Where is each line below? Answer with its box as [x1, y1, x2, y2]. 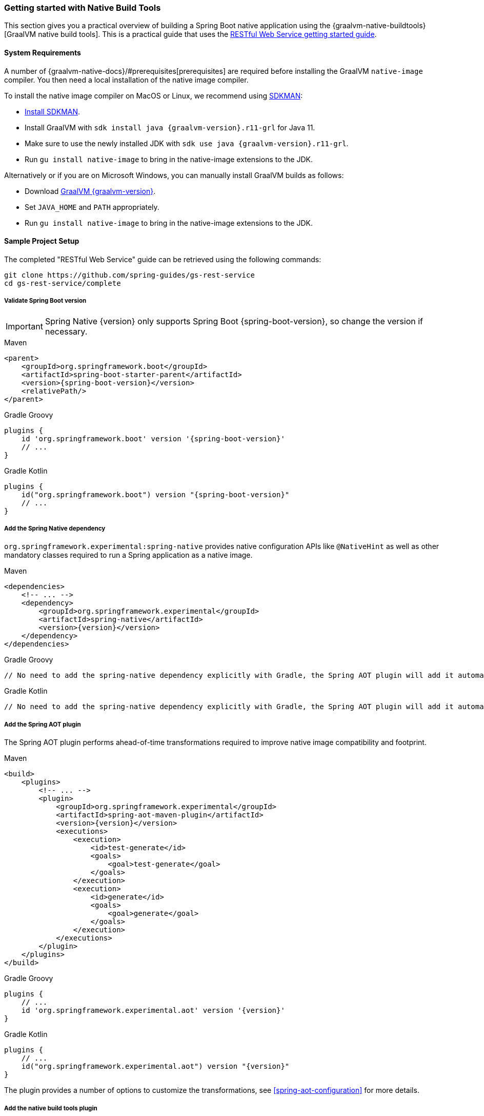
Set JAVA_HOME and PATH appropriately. [25, 202, 159, 211]
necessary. [45, 326, 88, 337]
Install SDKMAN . [25, 107, 80, 116]
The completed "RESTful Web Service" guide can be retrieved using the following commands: [4, 254, 321, 264]
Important [6, 321, 43, 331]
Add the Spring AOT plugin [4, 720, 81, 728]
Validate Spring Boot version [4, 297, 87, 305]
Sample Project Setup [4, 237, 79, 246]
